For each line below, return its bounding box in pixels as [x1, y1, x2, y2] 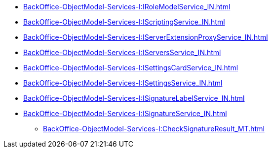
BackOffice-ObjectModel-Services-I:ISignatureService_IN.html [23, 109, 227, 118]
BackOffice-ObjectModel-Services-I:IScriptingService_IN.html [23, 18, 225, 26]
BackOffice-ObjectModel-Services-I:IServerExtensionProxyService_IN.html [23, 33, 268, 41]
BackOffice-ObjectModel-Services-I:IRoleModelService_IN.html [23, 2, 231, 11]
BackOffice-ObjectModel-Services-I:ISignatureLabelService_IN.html [23, 94, 245, 102]
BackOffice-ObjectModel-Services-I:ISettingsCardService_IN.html [23, 63, 238, 72]
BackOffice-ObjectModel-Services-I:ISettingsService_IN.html [23, 79, 223, 87]
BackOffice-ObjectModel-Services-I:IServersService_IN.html [23, 48, 221, 57]
